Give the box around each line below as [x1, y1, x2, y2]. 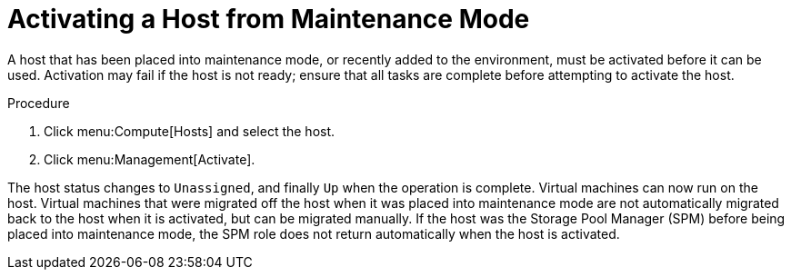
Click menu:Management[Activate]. [44, 151, 255, 167]
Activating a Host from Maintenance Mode [7, 4, 530, 35]
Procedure [7, 94, 70, 111]
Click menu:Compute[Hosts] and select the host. [44, 123, 335, 139]
